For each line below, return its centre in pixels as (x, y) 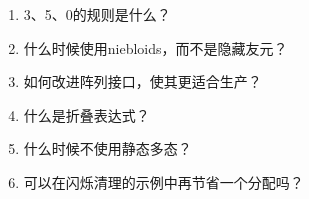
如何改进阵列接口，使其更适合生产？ (142, 81)
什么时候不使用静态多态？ (107, 148)
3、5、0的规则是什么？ (97, 14)
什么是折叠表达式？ (86, 114)
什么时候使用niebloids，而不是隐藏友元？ (155, 47)
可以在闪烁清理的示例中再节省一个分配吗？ (163, 181)
